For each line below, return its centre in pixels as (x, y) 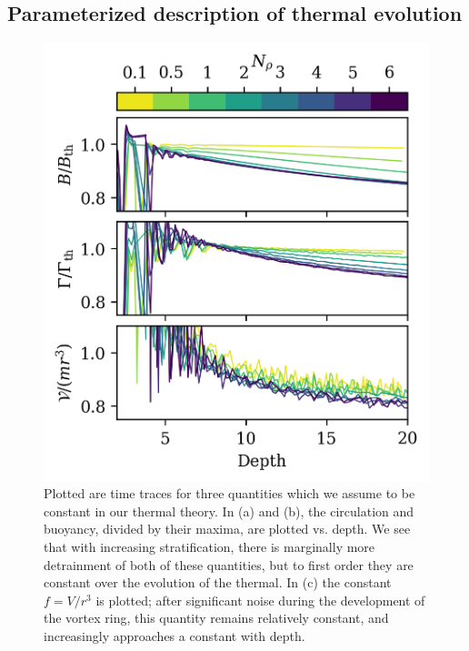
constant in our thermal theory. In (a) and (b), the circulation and (229, 511)
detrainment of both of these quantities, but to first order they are (229, 564)
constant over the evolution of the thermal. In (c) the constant (218, 582)
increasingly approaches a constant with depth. (175, 635)
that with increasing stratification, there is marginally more (210, 546)
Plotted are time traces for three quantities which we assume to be (230, 493)
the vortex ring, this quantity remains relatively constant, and (216, 618)
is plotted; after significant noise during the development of (260, 600)
